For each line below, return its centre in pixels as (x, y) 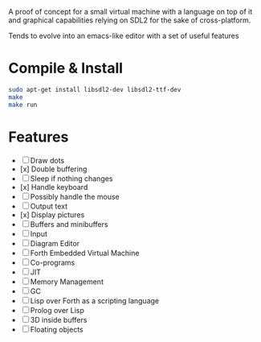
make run (23, 105)
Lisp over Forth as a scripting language (94, 300)
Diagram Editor (55, 243)
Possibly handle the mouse (75, 196)
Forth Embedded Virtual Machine (85, 253)
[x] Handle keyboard (54, 187)
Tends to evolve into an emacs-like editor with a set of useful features (124, 36)
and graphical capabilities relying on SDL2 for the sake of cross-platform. (130, 20)
